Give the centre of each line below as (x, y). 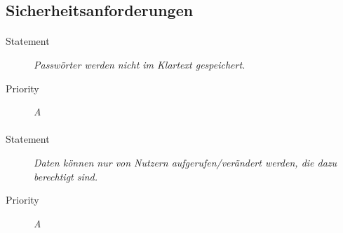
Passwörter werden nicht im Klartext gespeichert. (140, 64)
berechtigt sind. (66, 176)
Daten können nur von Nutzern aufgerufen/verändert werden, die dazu (186, 162)
